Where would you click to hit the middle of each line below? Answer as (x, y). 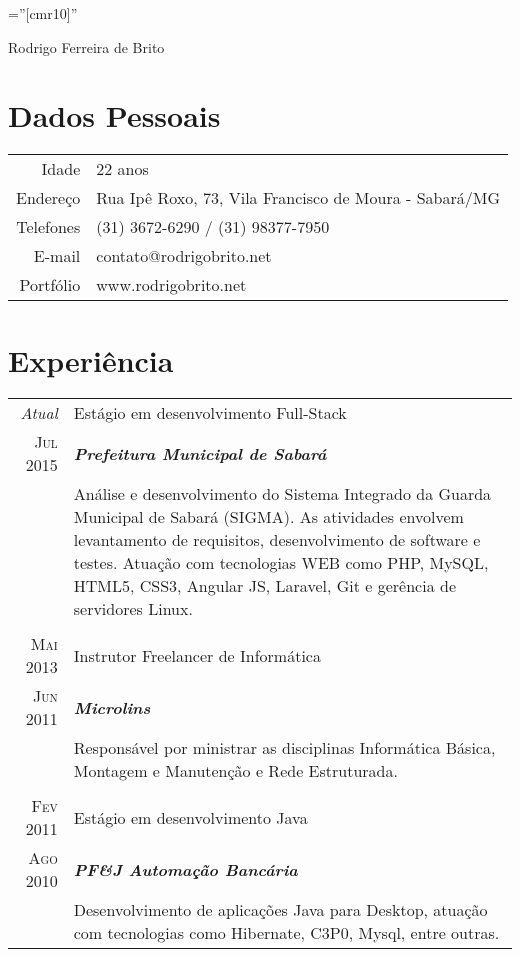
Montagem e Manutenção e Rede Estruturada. (235, 771)
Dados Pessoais (114, 115)
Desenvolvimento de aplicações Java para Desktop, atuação (280, 910)
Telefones (48, 227)
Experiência (91, 359)
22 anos (122, 169)
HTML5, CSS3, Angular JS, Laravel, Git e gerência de (264, 586)
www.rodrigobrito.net (171, 285)
